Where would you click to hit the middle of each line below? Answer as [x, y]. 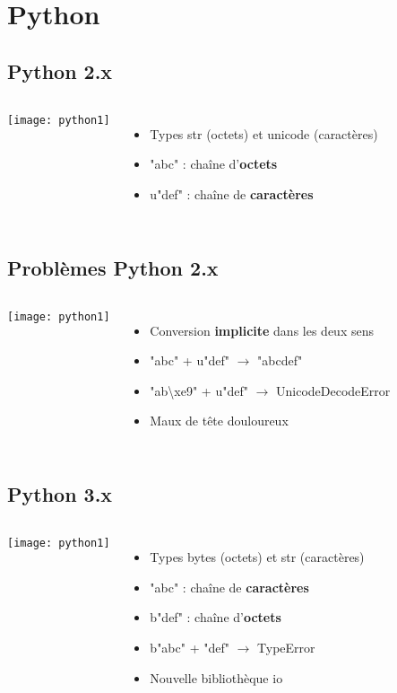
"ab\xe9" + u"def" [199, 390]
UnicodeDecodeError [333, 390]
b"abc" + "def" [190, 647]
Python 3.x [60, 494]
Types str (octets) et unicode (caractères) [264, 133]
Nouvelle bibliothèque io [216, 677]
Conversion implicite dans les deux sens [262, 330]
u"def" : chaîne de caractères [232, 193]
